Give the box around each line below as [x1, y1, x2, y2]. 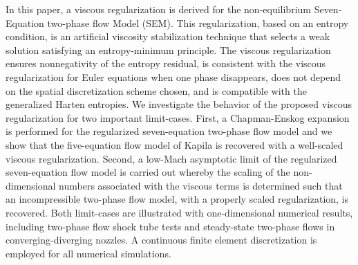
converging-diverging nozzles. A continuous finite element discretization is [6, 232, 317, 247]
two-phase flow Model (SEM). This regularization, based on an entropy [47, 15, 349, 30]
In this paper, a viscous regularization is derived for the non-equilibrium [6, 2, 311, 16]
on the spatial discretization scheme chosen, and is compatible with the [6, 83, 307, 98]
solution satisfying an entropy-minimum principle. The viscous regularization [6, 42, 331, 57]
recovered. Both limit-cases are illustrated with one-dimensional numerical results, [6, 205, 353, 219]
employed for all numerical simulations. [6, 246, 171, 260]
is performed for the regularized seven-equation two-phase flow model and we [6, 124, 332, 138]
